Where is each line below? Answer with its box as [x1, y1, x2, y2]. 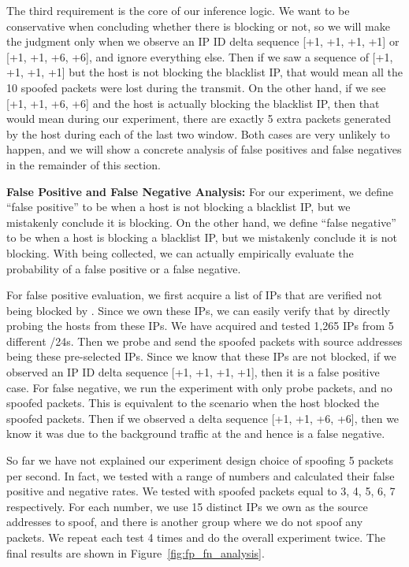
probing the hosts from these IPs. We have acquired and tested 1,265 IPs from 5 [6, 317, 394, 334]
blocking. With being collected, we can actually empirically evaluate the [6, 244, 354, 261]
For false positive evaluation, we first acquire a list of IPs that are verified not [6, 287, 382, 303]
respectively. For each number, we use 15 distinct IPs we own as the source [6, 498, 368, 514]
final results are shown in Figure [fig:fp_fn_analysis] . [6, 544, 265, 561]
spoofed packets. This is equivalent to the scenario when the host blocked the [6, 395, 379, 411]
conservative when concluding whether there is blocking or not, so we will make [6, 17, 390, 34]
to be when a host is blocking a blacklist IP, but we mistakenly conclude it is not [6, 229, 398, 246]
